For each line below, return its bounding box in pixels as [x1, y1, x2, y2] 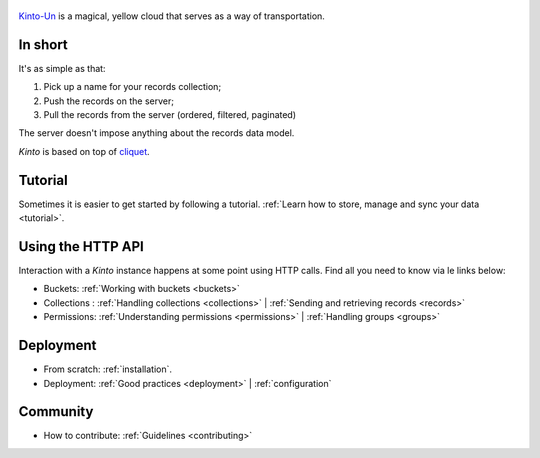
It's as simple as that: [18, 62, 106, 74]
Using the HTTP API [18, 238, 144, 255]
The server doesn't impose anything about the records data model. [18, 127, 295, 139]
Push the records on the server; [43, 95, 175, 107]
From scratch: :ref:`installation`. [43, 363, 173, 375]
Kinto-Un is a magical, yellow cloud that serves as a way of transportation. [18, 10, 325, 22]
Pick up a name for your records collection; [43, 81, 222, 93]
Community [18, 403, 94, 420]
